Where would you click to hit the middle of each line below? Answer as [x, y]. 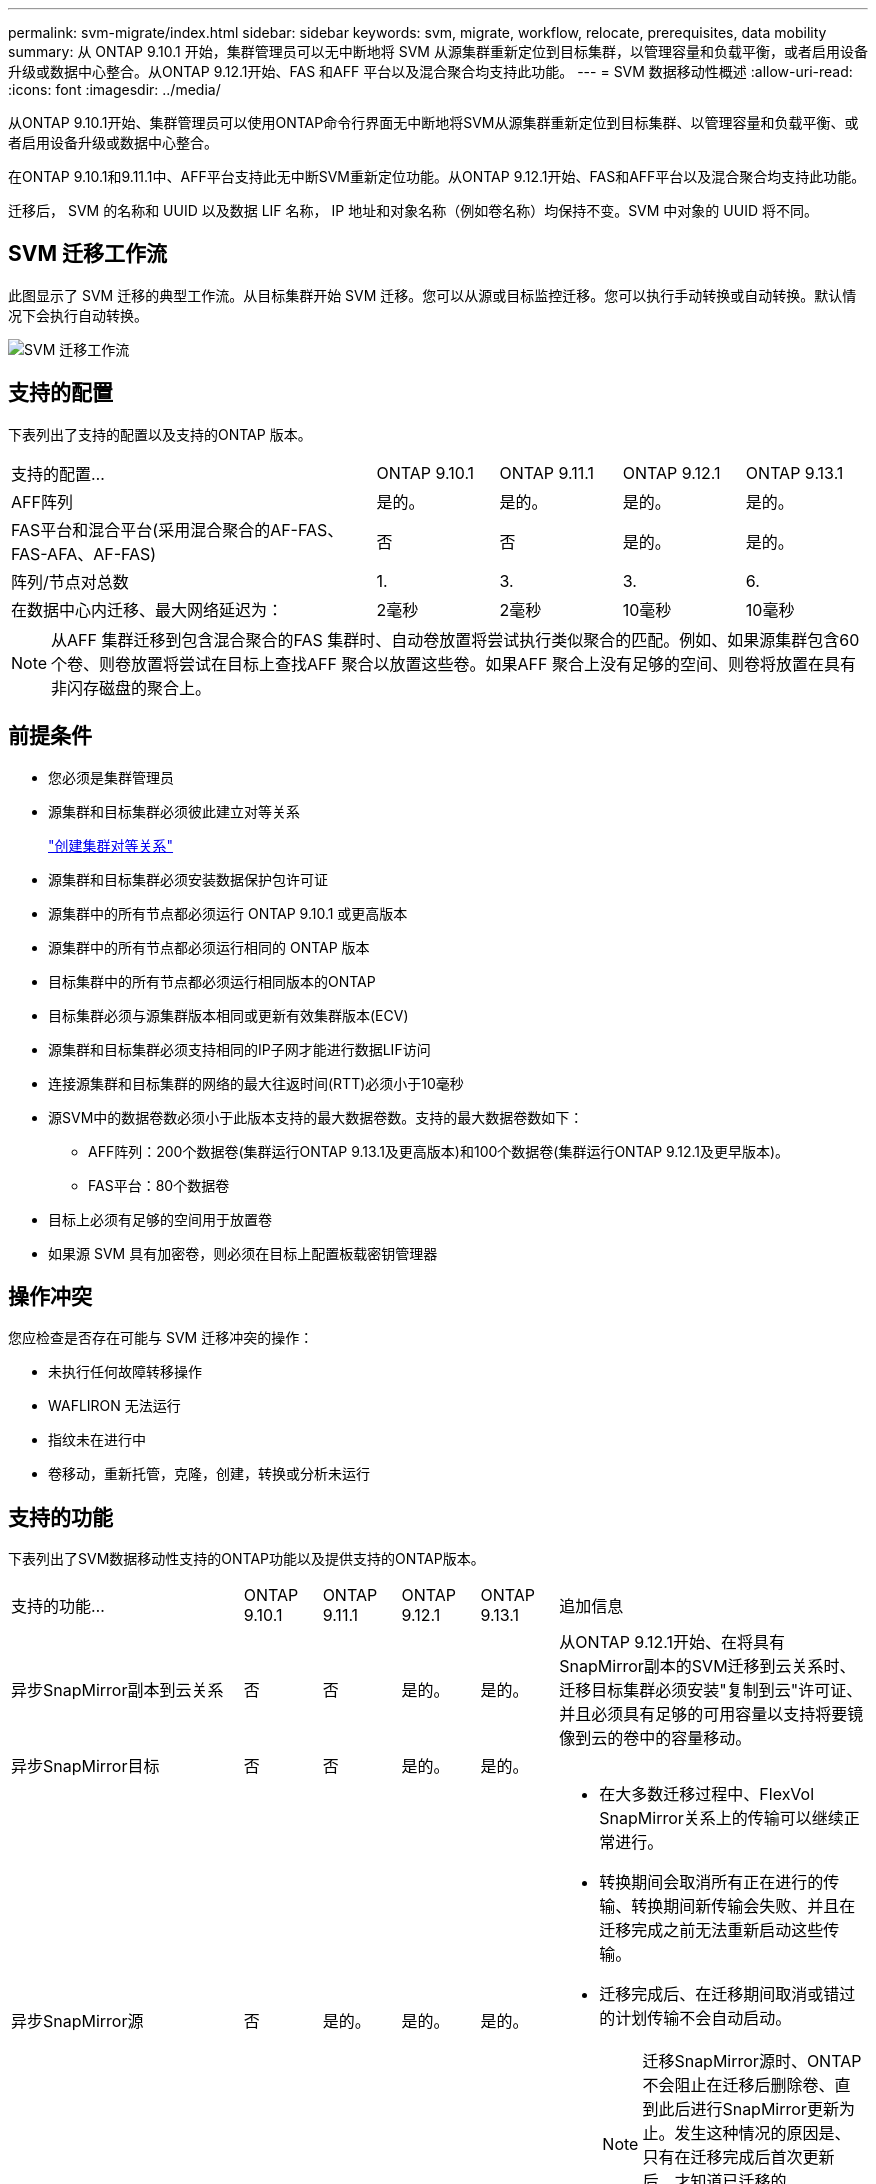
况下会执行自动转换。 [78, 315]
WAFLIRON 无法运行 [114, 1406]
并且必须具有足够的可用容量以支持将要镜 [711, 1714]
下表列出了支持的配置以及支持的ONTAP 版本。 [160, 434]
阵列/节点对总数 [70, 581]
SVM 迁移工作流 [87, 254]
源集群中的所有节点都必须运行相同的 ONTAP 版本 [209, 947]
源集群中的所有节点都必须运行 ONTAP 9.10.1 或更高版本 [228, 913]
